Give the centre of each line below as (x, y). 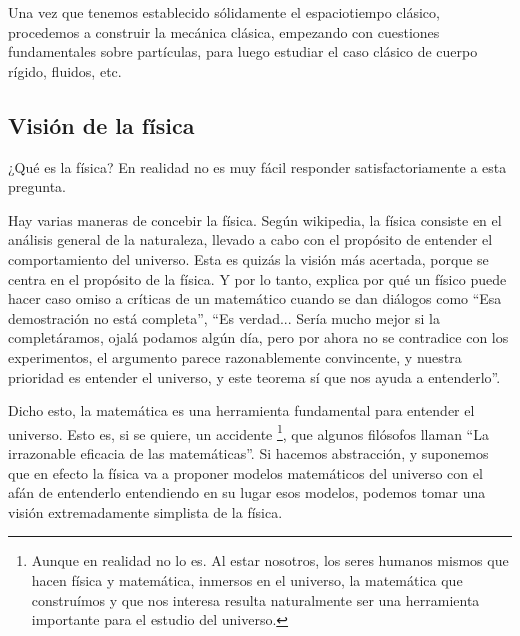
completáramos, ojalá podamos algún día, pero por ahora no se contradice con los (258, 337)
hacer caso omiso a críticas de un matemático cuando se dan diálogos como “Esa (255, 298)
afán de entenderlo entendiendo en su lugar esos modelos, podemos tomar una (247, 492)
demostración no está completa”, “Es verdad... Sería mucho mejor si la (224, 317)
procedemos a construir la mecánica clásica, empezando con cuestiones (224, 31)
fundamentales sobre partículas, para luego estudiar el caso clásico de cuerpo (243, 51)
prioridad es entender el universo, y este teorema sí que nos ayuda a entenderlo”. (254, 376)
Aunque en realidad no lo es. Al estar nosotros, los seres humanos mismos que (270, 560)
